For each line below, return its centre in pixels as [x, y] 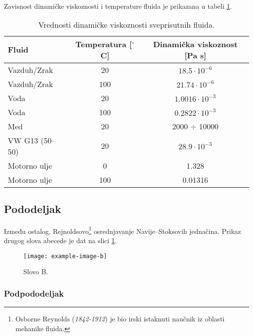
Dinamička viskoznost [195, 44]
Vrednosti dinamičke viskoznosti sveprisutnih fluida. [126, 24]
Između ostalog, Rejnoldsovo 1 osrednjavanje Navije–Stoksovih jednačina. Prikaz [123, 230]
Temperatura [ [104, 44]
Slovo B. [36, 272]
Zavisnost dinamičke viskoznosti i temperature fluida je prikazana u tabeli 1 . [118, 6]
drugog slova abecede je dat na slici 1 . [60, 240]
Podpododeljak [34, 293]
